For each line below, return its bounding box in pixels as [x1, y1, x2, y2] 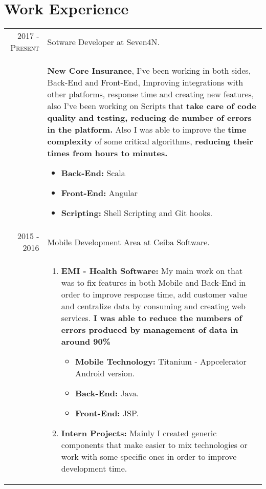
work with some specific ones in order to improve [61, 451, 237, 463]
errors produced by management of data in [61, 324, 238, 336]
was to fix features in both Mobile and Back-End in [61, 277, 246, 289]
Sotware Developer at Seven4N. [47, 35, 160, 48]
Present [10, 41, 39, 54]
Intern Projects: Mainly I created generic [61, 427, 217, 439]
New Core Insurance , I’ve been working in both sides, [47, 65, 251, 77]
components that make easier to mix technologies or [61, 439, 248, 451]
